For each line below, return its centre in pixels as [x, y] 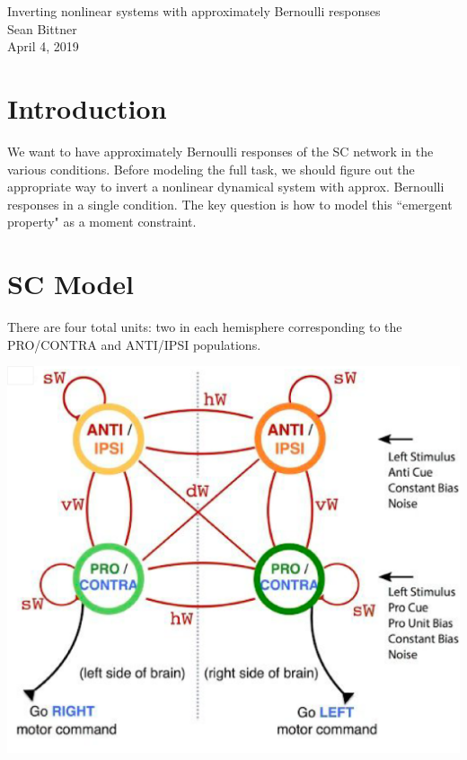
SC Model [71, 284]
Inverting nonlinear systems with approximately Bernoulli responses [194, 11]
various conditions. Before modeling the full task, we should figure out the [211, 169]
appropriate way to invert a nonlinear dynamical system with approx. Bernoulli [226, 187]
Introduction [87, 107]
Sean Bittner [42, 28]
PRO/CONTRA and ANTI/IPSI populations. [134, 344]
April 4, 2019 [43, 46]
